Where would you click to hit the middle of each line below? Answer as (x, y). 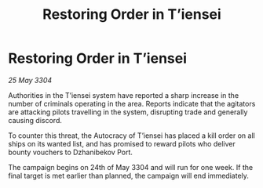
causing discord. (35, 120)
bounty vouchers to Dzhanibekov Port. (71, 152)
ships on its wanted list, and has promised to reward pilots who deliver (122, 143)
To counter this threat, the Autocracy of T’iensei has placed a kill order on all (131, 136)
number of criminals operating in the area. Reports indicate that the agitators (132, 103)
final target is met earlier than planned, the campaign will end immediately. (129, 175)
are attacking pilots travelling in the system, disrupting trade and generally (128, 112)
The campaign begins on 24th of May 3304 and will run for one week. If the (131, 167)
